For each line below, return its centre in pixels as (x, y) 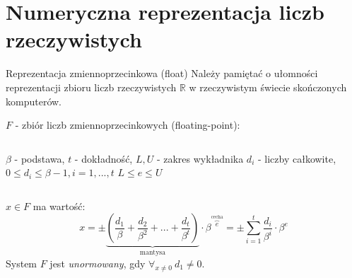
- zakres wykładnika (200, 158)
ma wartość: (59, 205)
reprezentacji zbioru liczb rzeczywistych (91, 87)
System (22, 263)
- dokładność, (104, 158)
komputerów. (34, 101)
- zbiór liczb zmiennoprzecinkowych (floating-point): (128, 125)
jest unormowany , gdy (98, 263)
